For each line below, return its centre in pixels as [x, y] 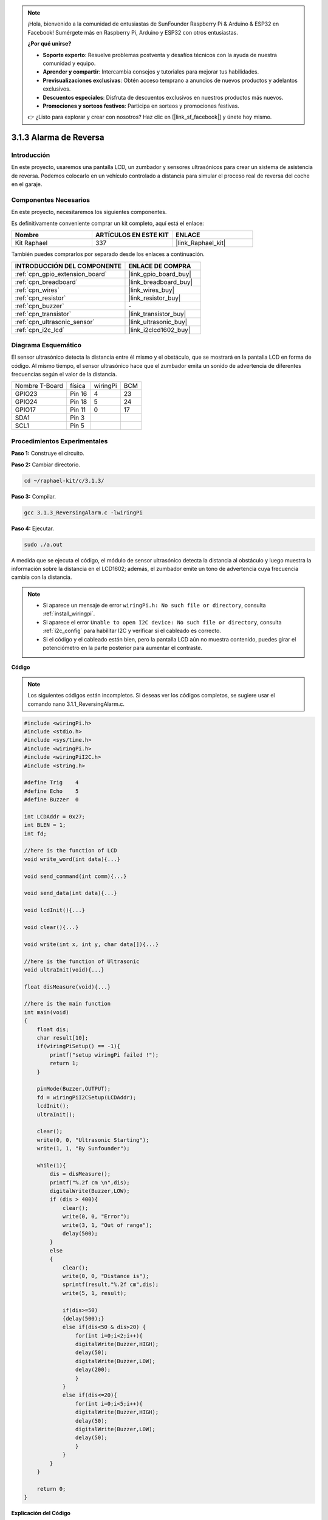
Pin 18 [79, 402]
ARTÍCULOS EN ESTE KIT [132, 235]
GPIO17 [25, 410]
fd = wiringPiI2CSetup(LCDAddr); [87, 1097]
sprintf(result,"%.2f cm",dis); [111, 1285]
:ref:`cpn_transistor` [43, 314]
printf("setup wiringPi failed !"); [104, 1055]
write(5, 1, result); [94, 1293]
